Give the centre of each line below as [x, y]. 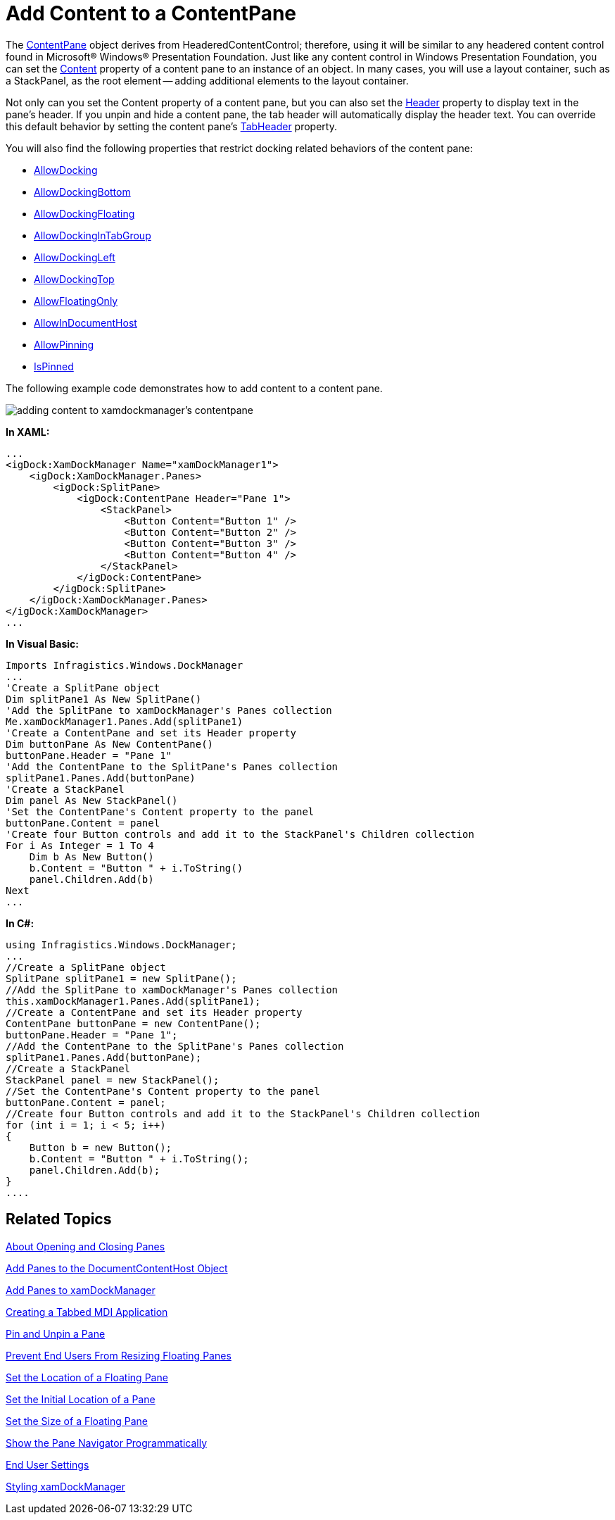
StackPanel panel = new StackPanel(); [113, 1080]
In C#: [20, 923]
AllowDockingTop [74, 279]
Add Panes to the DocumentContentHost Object [117, 1268]
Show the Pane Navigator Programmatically [107, 1443]
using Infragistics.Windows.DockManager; [121, 944]
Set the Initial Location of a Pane [81, 1399]
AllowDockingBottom [82, 191]
